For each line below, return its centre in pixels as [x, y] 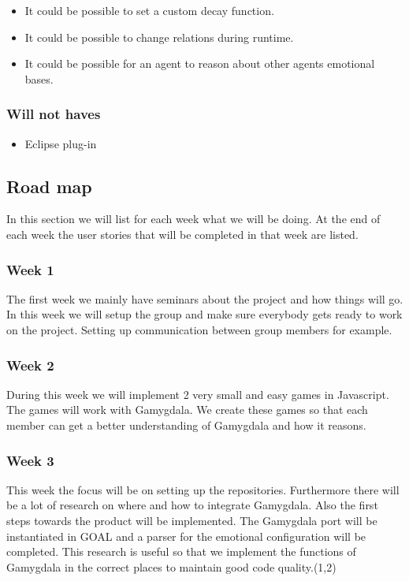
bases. [39, 78]
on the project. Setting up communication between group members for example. [199, 329]
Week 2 [30, 365]
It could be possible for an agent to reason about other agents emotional [200, 63]
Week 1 [30, 269]
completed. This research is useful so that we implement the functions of [181, 551]
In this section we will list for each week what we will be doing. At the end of [193, 219]
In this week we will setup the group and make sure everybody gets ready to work [204, 314]
